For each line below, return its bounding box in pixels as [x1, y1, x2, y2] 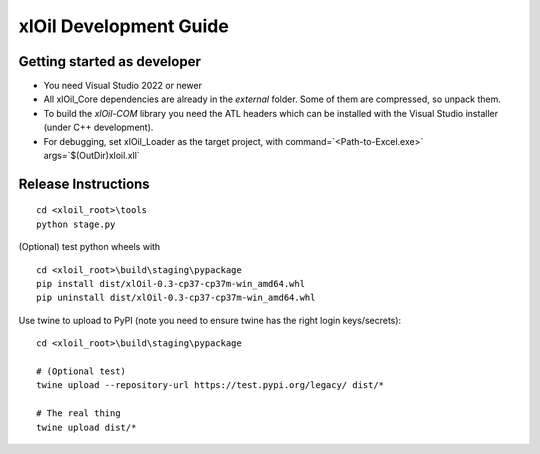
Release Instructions [18, 175, 150, 192]
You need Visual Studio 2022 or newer [43, 80, 202, 92]
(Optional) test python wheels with [18, 241, 161, 253]
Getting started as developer [18, 53, 202, 70]
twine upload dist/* [36, 421, 137, 433]
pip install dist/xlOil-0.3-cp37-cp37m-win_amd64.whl [36, 278, 305, 289]
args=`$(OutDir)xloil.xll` [43, 150, 140, 162]
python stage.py [36, 218, 116, 230]
